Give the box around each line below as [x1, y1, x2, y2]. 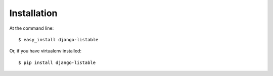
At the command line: [9, 25, 54, 31]
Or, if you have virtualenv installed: [9, 48, 82, 54]
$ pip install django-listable [18, 59, 96, 65]
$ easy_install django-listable [18, 37, 99, 42]
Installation [9, 8, 58, 19]
